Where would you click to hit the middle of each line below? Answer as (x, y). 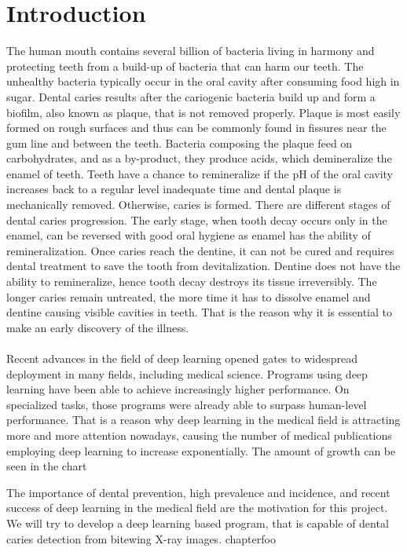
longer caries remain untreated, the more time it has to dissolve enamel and (189, 296)
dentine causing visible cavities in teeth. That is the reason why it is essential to (199, 312)
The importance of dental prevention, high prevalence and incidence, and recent (198, 492)
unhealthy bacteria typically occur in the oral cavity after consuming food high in (203, 81)
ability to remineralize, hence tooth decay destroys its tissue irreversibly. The (192, 281)
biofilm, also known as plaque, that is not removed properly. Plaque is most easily (203, 112)
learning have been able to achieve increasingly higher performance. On (178, 389)
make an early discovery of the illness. (98, 327)
